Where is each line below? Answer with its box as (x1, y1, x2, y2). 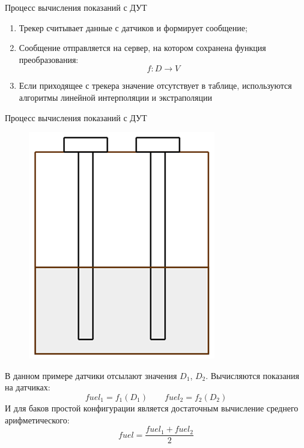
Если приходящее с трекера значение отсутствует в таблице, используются (19, 79, 292, 92)
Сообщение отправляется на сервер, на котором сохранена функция (19, 41, 266, 54)
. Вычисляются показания (205, 369, 300, 381)
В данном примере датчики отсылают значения (5, 369, 177, 381)
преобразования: (19, 53, 79, 65)
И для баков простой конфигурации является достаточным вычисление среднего (5, 401, 299, 414)
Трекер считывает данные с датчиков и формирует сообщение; (19, 21, 248, 34)
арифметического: (5, 413, 70, 426)
